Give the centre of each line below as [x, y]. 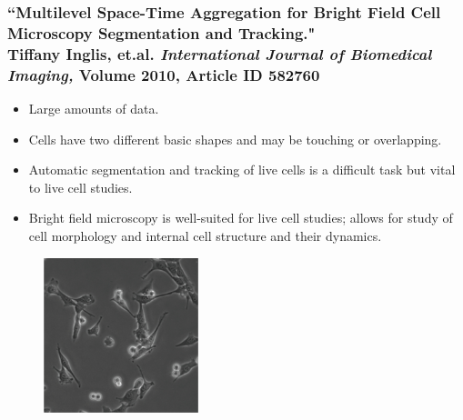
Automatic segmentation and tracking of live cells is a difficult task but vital [242, 170]
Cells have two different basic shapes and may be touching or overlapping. [235, 139]
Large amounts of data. [94, 108]
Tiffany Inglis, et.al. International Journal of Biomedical [220, 53]
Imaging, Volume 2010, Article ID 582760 [164, 74]
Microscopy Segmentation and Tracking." [161, 32]
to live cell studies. [81, 187]
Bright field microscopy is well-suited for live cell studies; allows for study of [241, 218]
